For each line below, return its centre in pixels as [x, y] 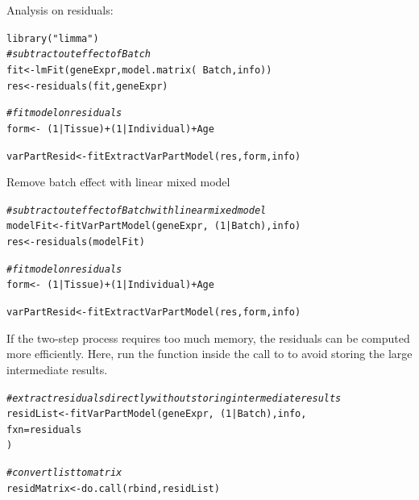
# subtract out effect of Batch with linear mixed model [137, 210]
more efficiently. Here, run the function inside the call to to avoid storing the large [209, 354]
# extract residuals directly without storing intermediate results [174, 398]
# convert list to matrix [64, 473]
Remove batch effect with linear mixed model [118, 182]
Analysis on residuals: [60, 10]
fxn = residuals [44, 429]
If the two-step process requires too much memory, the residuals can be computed [208, 337]
